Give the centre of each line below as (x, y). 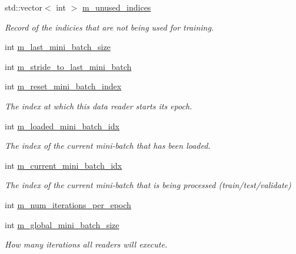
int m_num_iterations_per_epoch (68, 204)
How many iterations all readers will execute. (86, 244)
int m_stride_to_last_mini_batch (68, 66)
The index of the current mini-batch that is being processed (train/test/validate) (148, 185)
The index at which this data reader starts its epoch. (99, 106)
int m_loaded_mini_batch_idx (62, 126)
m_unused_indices (117, 7)
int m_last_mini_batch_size (58, 47)
